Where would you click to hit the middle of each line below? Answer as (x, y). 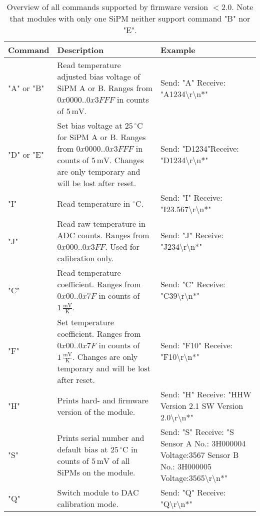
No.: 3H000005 (186, 466)
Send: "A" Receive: (193, 82)
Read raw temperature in (101, 223)
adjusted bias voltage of (99, 76)
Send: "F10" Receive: (196, 345)
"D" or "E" (26, 154)
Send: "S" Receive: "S (197, 432)
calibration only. (85, 258)
